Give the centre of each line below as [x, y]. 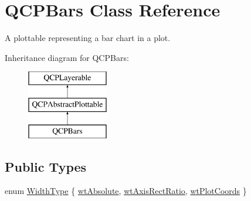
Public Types [46, 166]
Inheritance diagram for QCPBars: [67, 57]
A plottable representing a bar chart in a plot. [88, 38]
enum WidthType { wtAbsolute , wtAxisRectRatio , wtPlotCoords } [126, 191]
